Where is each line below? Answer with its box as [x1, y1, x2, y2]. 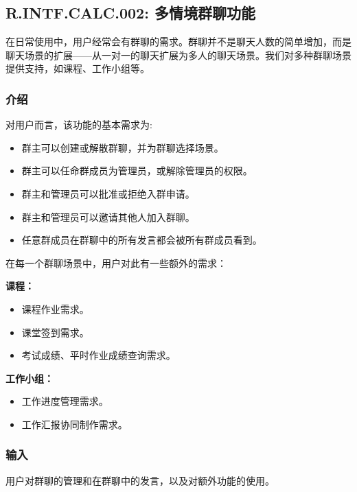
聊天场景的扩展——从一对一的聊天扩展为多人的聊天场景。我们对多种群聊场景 [5, 47, 352, 62]
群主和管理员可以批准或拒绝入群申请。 [21, 186, 195, 200]
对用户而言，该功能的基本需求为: [5, 117, 152, 132]
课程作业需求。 [21, 301, 89, 316]
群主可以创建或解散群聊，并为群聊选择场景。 [21, 140, 224, 154]
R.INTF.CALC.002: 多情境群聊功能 [5, 2, 255, 23]
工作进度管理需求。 [21, 394, 108, 408]
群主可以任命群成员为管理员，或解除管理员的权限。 [21, 163, 253, 178]
